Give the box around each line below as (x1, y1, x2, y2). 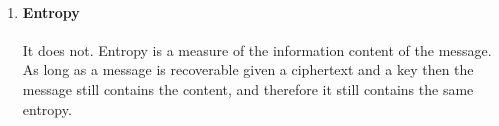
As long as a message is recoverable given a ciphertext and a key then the (22, 59, 474, 80)
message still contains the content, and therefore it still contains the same (22, 78, 474, 99)
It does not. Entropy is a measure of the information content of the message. (22, 39, 492, 60)
